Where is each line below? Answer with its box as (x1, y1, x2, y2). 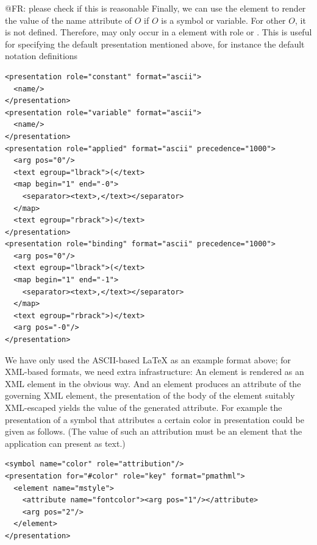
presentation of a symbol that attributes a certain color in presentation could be (5, 413, 304, 426)
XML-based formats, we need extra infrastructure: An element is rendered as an (5, 365, 304, 378)
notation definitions (5, 49, 78, 62)
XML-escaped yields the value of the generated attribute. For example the (5, 401, 282, 413)
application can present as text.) (5, 436, 126, 449)
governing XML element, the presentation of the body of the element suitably (5, 389, 295, 402)
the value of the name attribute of (5, 13, 132, 26)
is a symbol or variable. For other (161, 13, 286, 26)
